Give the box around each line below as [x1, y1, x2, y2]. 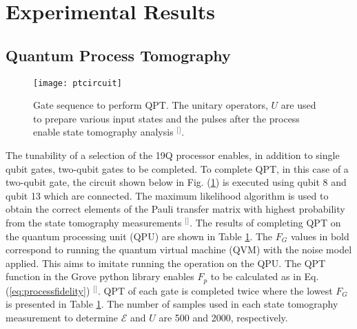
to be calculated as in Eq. [210, 269, 319, 284]
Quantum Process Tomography [6, 44, 231, 65]
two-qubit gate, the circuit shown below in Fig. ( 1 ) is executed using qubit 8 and [6, 175, 347, 189]
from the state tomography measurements [6, 215, 182, 229]
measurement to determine [6, 310, 119, 324]
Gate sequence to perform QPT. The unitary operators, [33, 98, 268, 112]
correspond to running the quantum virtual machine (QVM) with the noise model [6, 242, 352, 257]
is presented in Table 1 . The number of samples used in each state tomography [6, 297, 338, 311]
